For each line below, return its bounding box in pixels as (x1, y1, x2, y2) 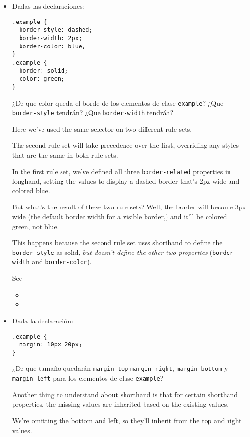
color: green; (19, 75, 65, 83)
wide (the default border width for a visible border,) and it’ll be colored (12, 211, 227, 222)
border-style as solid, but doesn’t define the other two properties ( (12, 247, 212, 257)
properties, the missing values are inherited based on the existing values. (12, 399, 229, 409)
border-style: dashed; (19, 26, 93, 34)
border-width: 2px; (19, 34, 82, 42)
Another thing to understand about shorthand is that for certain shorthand (12, 389, 238, 399)
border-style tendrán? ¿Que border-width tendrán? (12, 107, 173, 117)
